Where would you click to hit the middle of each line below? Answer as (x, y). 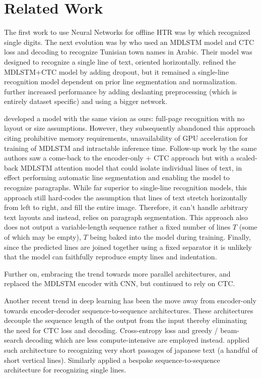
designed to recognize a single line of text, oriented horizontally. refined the (120, 61)
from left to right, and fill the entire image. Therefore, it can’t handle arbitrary (126, 207)
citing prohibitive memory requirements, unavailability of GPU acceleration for (126, 138)
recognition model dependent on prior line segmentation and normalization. (121, 82)
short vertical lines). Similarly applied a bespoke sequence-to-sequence (112, 360)
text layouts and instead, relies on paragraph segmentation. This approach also (126, 217)
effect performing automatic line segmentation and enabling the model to (117, 177)
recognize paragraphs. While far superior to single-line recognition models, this (126, 187)
